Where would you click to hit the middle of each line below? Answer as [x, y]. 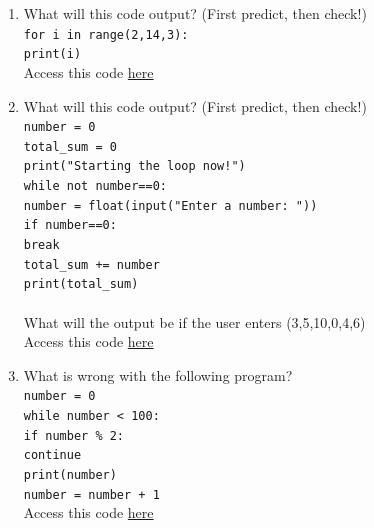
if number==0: [70, 225]
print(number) [70, 475]
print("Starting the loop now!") [134, 166]
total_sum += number [91, 264]
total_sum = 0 [70, 146]
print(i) [52, 54]
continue [52, 455]
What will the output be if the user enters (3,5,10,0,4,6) [194, 321]
